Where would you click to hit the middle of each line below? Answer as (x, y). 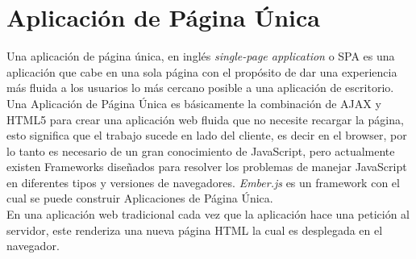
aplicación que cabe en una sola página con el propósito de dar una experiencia (202, 71)
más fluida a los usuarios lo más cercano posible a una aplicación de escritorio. (200, 88)
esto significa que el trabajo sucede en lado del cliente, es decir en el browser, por (207, 135)
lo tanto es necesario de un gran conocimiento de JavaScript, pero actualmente (201, 150)
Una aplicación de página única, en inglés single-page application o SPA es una (201, 56)
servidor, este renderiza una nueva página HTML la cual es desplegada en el (195, 230)
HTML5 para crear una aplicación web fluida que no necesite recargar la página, (205, 119)
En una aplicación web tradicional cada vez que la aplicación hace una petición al (208, 214)
